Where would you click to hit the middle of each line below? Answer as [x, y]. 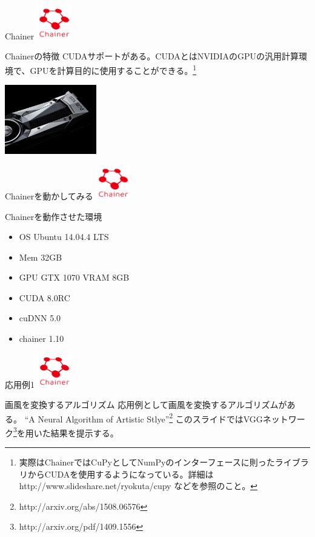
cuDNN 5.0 [40, 318]
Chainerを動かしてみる [49, 195]
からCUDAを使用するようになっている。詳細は [121, 474]
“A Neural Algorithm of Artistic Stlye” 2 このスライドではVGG [144, 418]
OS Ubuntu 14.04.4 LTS [64, 237]
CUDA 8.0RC [45, 297]
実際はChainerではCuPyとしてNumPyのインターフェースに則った [147, 462]
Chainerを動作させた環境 [54, 216]
